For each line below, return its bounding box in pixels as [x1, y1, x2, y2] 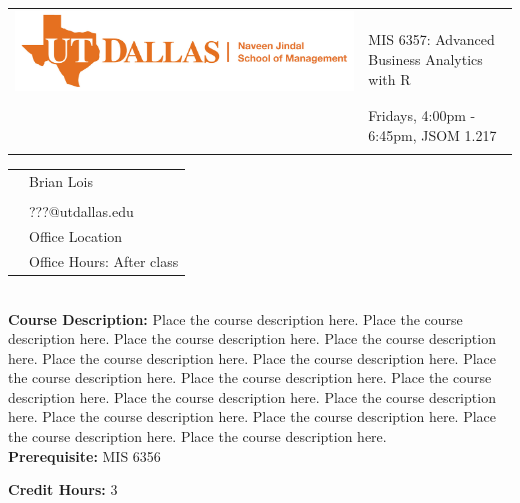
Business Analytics [368, 48, 483, 69]
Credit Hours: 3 [8, 479, 118, 500]
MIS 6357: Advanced [368, 29, 495, 50]
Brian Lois [29, 171, 93, 192]
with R [368, 68, 411, 89]
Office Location [29, 225, 123, 246]
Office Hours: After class [29, 250, 179, 271]
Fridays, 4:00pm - [368, 105, 476, 126]
